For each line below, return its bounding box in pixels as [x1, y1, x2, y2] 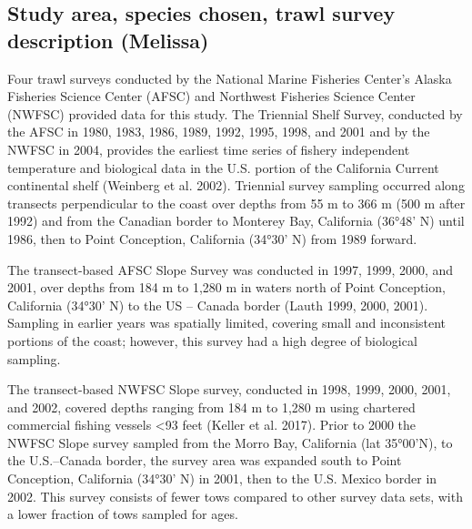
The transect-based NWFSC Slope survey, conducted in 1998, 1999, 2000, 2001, [7, 380, 451, 399]
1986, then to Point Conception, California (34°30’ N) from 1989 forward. [7, 229, 417, 248]
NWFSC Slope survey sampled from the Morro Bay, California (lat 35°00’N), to [7, 432, 453, 452]
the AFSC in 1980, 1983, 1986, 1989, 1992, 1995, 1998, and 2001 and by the [7, 122, 430, 141]
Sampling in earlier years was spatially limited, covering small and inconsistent [7, 313, 447, 332]
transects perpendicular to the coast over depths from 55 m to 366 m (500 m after [7, 193, 466, 212]
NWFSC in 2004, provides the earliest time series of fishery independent [7, 139, 410, 158]
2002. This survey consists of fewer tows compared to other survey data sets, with [7, 486, 463, 505]
